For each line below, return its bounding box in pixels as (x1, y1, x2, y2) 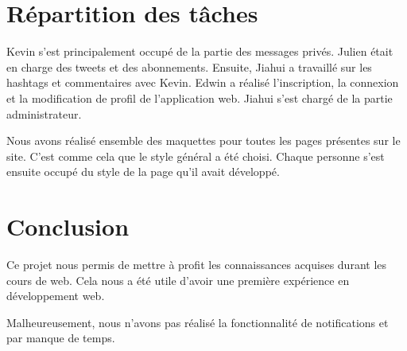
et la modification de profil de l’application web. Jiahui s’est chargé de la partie (6, 89, 393, 106)
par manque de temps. (6, 330, 115, 346)
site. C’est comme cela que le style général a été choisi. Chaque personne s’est (6, 147, 385, 164)
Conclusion (6, 210, 130, 243)
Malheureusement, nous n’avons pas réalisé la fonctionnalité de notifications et (6, 314, 389, 330)
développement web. (6, 287, 105, 304)
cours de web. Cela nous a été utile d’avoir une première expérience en (6, 271, 350, 288)
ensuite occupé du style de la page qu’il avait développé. (6, 163, 280, 180)
